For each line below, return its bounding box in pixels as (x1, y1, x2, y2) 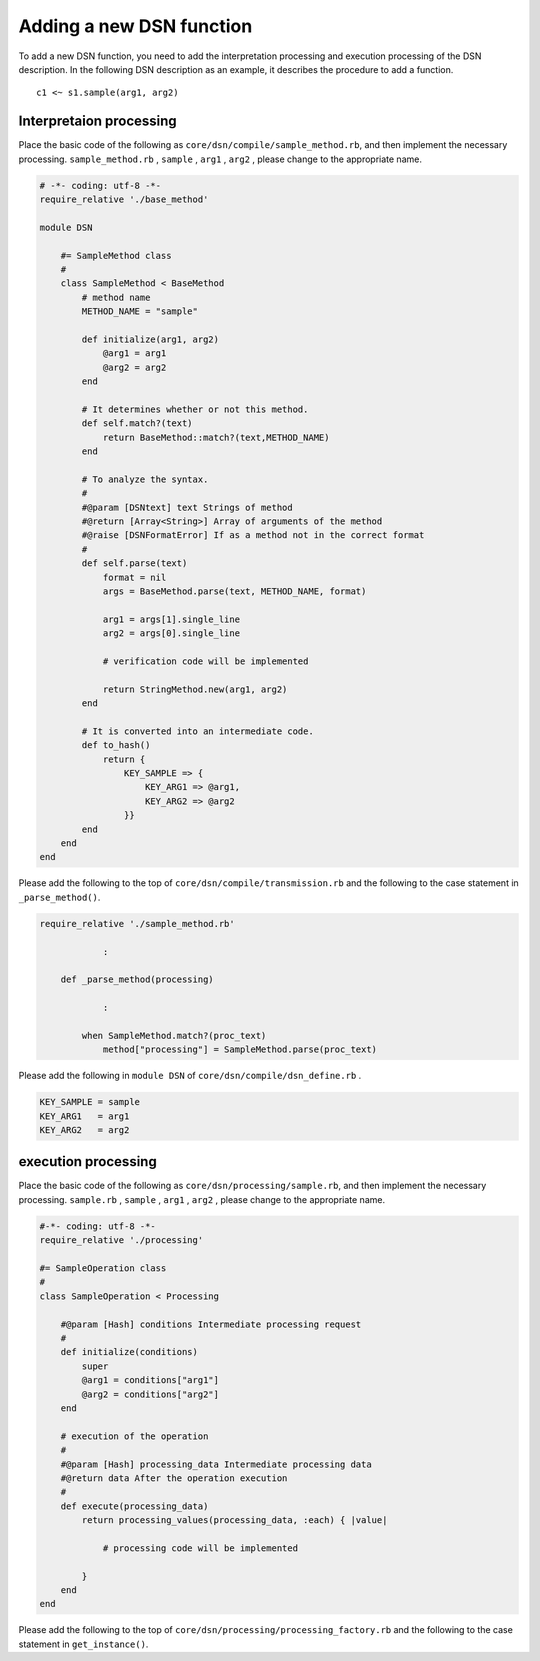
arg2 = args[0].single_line (102, 628, 240, 639)
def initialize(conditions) (60, 1346, 199, 1358)
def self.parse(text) (81, 558, 188, 569)
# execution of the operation (60, 1430, 209, 1442)
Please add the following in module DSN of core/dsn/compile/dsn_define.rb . (18, 1070, 362, 1082)
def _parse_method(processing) (60, 974, 214, 985)
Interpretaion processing (18, 113, 177, 130)
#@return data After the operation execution (60, 1472, 288, 1484)
